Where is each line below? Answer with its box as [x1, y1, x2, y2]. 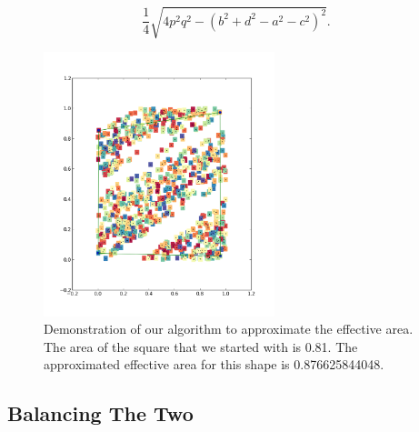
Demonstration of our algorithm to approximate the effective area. [44, 319, 414, 338]
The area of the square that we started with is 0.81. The [44, 337, 358, 356]
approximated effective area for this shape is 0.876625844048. [44, 355, 384, 374]
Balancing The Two [7, 399, 194, 427]
